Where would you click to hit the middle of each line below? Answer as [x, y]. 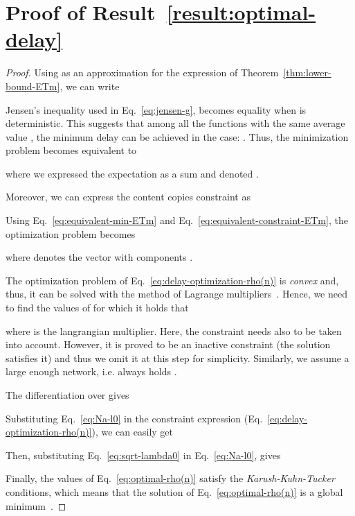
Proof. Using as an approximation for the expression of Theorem [142, 72]
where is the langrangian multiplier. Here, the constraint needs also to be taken [174, 330]
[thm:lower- [307, 72]
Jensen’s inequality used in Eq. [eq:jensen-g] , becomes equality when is [156, 109]
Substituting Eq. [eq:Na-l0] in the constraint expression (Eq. [134, 418]
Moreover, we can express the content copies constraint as [128, 197]
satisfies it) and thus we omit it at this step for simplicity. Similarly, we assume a [177, 358]
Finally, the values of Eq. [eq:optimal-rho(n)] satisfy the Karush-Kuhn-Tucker [170, 478]
